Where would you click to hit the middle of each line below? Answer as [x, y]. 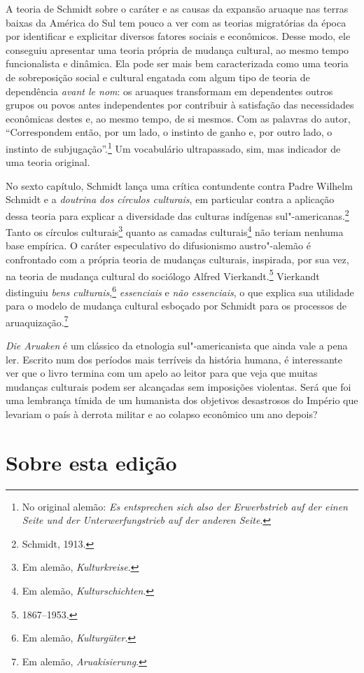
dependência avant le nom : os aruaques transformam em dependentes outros [169, 91]
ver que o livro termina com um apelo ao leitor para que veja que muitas [162, 373]
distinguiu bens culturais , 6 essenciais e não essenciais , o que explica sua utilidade [180, 291]
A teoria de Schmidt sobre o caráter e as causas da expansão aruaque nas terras [177, 8]
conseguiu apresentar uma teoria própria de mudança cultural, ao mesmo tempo [177, 49]
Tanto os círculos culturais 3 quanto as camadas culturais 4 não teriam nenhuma [175, 231]
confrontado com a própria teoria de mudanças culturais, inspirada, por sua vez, [177, 259]
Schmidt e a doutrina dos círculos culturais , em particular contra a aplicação [170, 199]
